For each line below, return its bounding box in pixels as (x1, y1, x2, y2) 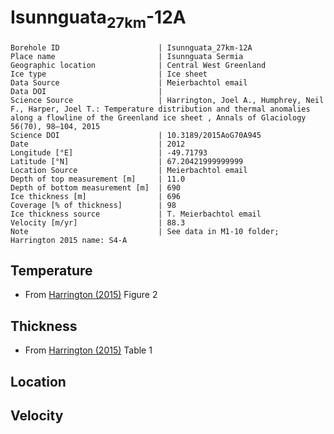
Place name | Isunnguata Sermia (10, 51, 244, 61)
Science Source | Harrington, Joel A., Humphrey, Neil (10, 95, 325, 105)
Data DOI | (10, 86, 163, 96)
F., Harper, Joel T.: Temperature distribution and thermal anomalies (10, 104, 311, 114)
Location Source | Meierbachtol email (10, 165, 248, 175)
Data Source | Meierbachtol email (10, 77, 248, 88)
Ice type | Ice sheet (10, 69, 208, 79)
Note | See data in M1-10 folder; (10, 226, 280, 236)
